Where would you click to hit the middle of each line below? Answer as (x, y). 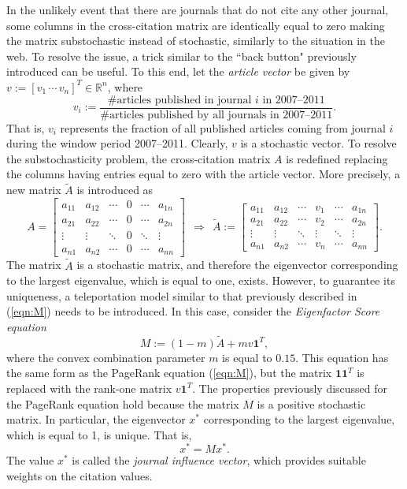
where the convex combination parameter (106, 357)
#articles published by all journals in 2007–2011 (216, 115)
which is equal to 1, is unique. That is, (99, 434)
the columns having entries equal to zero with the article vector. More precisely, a (203, 174)
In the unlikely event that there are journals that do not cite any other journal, (198, 9)
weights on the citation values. (80, 475)
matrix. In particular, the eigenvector (96, 419)
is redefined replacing (337, 158)
